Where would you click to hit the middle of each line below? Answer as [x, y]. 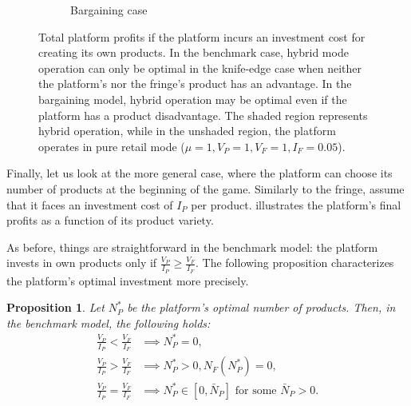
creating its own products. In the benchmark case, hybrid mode [194, 52]
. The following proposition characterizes [294, 263]
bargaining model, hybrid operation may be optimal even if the [193, 99]
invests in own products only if [82, 263]
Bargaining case [109, 10]
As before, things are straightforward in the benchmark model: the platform [192, 247]
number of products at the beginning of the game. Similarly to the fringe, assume [205, 188]
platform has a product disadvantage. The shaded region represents [203, 115]
